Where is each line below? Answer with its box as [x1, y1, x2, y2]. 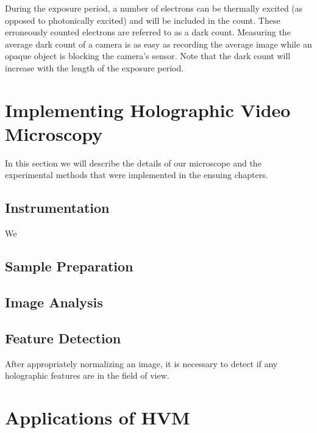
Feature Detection [5, 328, 121, 347]
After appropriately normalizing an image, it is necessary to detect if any [5, 357, 278, 370]
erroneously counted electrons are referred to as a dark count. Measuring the [5, 26, 291, 38]
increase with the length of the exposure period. [5, 61, 184, 74]
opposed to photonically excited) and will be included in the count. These [5, 13, 280, 26]
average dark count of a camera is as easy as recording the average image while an [5, 37, 312, 50]
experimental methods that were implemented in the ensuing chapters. [5, 168, 268, 181]
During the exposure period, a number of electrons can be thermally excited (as [5, 2, 303, 14]
